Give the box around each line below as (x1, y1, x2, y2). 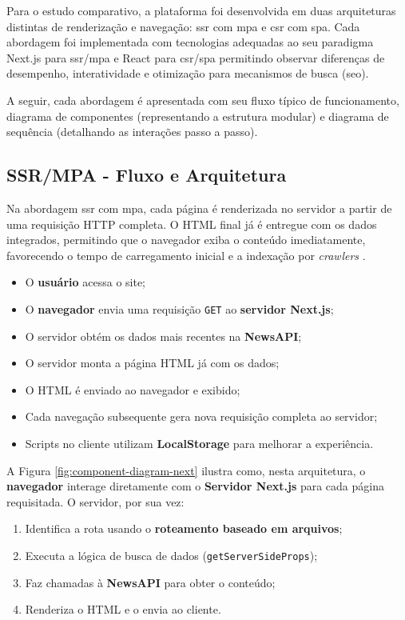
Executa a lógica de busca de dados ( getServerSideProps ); (25, 546, 318, 563)
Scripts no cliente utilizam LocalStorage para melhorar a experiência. (25, 434, 374, 451)
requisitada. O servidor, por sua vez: (6, 493, 185, 510)
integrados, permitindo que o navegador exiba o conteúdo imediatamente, (6, 231, 366, 248)
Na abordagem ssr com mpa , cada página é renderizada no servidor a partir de (6, 199, 392, 216)
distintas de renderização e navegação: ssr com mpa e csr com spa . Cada (6, 18, 360, 34)
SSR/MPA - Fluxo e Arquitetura (6, 162, 287, 187)
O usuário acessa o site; (25, 274, 146, 290)
